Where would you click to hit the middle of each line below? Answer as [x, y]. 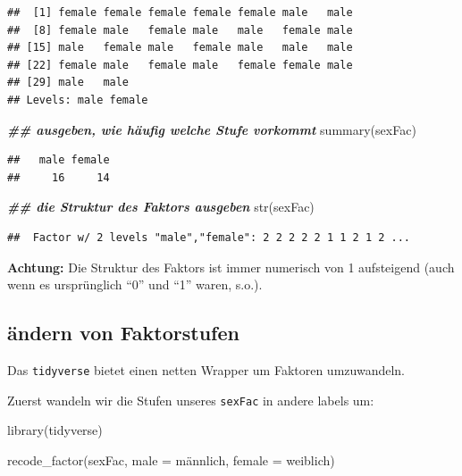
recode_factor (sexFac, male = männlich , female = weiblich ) [171, 459]
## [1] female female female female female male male [180, 13]
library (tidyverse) [55, 430]
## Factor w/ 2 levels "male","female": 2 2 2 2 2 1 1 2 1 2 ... [209, 237]
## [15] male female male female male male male [180, 48]
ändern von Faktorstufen [123, 333]
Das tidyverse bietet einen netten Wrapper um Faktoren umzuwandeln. [206, 369]
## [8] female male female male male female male [180, 30]
